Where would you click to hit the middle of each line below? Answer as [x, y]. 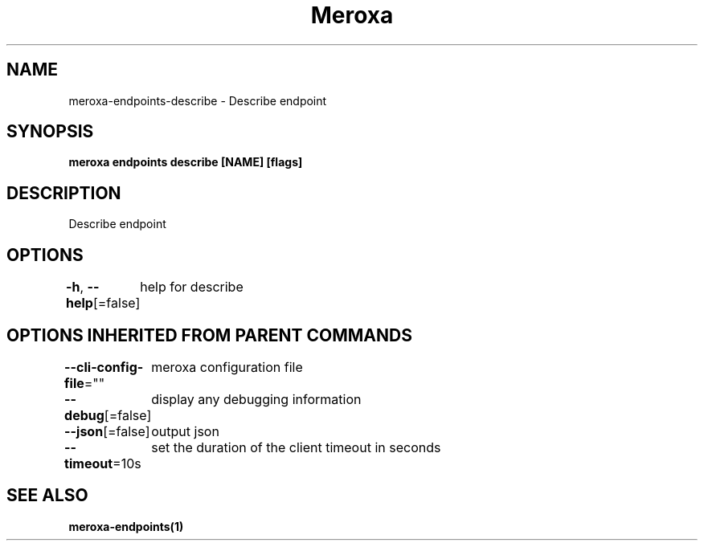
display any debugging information [256, 399]
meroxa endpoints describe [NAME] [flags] [186, 162]
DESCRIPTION [64, 193]
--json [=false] [107, 431]
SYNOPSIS [50, 132]
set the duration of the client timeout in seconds [296, 447]
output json [185, 431]
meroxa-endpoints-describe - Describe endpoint [198, 100]
